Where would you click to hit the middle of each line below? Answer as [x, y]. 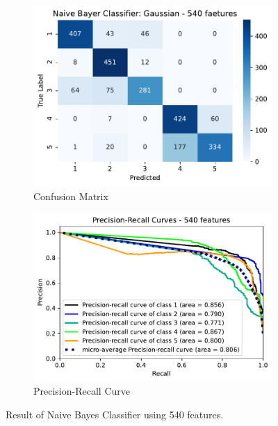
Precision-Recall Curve [82, 391]
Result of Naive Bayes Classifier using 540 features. [115, 414]
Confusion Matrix [71, 196]
